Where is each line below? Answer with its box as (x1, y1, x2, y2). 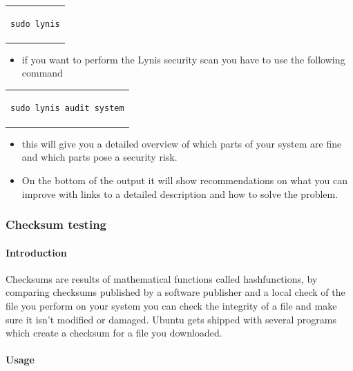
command (21, 66, 63, 80)
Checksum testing (6, 216, 107, 233)
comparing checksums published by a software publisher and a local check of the (6, 285, 345, 299)
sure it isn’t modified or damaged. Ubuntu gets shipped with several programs (6, 312, 337, 326)
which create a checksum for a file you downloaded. (6, 325, 222, 340)
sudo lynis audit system (10, 103, 124, 113)
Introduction (6, 245, 67, 259)
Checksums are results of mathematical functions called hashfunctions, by (6, 271, 318, 285)
